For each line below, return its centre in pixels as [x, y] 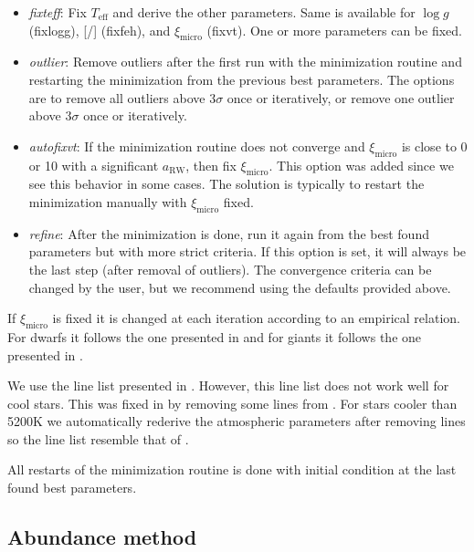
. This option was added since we [361, 165]
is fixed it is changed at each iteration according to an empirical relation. [256, 318]
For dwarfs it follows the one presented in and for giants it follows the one [215, 336]
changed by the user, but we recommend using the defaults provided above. [240, 287]
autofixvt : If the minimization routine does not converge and [197, 146]
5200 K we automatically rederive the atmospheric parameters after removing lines [237, 421]
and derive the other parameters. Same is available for [264, 12]
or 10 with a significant [94, 165]
